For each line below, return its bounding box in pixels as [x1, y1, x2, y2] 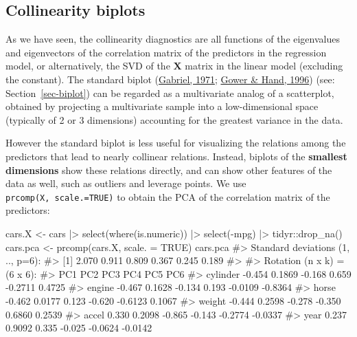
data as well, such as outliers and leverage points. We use [5, 176, 246, 191]
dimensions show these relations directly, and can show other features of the [5, 162, 332, 177]
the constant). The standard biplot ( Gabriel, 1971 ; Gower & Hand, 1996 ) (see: [5, 72, 335, 86]
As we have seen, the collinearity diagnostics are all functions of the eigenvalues [5, 32, 340, 46]
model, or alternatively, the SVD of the [5, 58, 170, 73]
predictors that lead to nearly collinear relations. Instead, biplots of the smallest [5, 149, 347, 163]
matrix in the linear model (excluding [185, 58, 343, 73]
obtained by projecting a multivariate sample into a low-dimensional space [5, 99, 319, 113]
